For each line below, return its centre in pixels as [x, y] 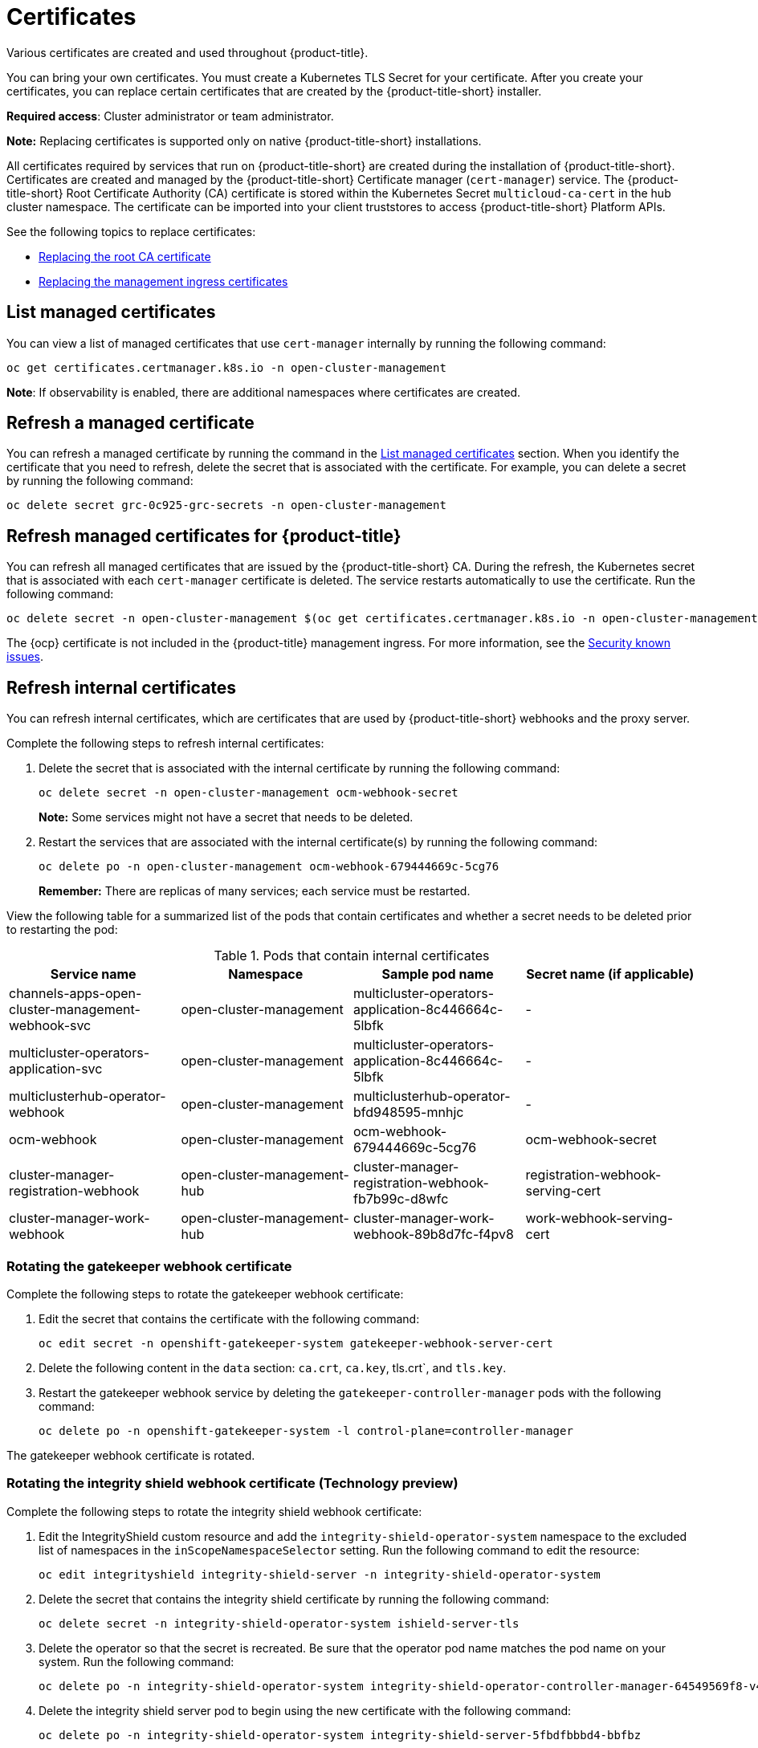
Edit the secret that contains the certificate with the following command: [229, 1318]
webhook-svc [50, 1026]
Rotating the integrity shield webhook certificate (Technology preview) [232, 1483]
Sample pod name [438, 974]
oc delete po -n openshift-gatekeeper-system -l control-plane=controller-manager [306, 1430]
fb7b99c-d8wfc [401, 1199]
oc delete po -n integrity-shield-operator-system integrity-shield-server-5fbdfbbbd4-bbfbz [340, 1735]
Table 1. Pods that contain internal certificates [352, 956]
